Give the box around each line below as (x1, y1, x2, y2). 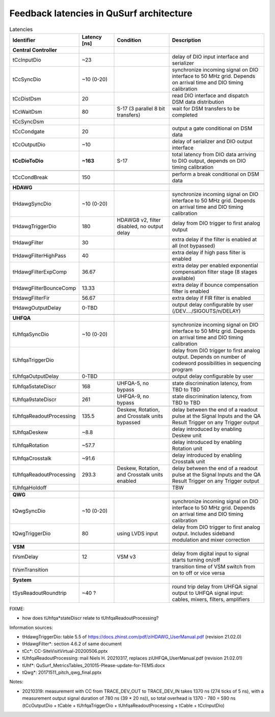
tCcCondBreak (12, 174, 48, 181)
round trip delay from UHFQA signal (172, 583, 258, 590)
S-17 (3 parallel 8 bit (117, 105, 165, 112)
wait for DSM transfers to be (172, 105, 240, 112)
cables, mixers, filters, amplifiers (172, 596, 250, 603)
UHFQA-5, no (117, 379, 149, 387)
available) (172, 274, 196, 282)
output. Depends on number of (172, 353, 246, 360)
